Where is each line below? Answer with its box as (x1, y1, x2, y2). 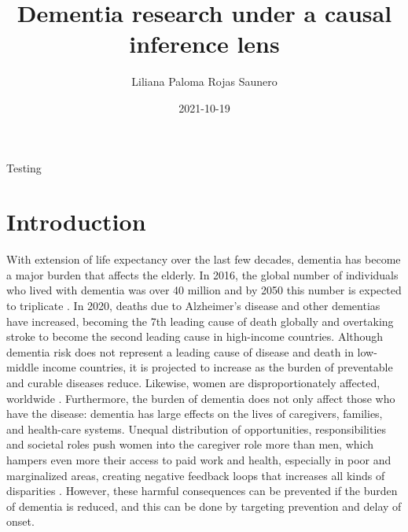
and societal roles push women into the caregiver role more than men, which (6, 436, 374, 453)
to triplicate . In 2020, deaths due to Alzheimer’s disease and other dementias (6, 297, 380, 313)
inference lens (129, 28, 280, 60)
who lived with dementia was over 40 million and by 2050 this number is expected (6, 282, 402, 298)
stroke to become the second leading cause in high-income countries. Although (6, 328, 384, 345)
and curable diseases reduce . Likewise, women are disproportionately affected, (6, 374, 380, 390)
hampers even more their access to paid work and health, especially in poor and (6, 451, 391, 467)
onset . (6, 513, 35, 530)
